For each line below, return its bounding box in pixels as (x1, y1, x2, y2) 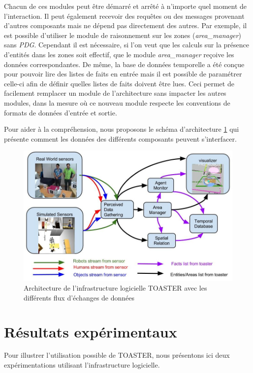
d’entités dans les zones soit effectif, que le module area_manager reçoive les (4, 49, 234, 59)
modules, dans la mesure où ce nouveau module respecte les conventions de (4, 97, 230, 108)
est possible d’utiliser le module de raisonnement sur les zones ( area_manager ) (4, 30, 241, 40)
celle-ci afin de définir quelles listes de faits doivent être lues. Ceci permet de (4, 78, 234, 88)
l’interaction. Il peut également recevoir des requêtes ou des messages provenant (4, 10, 245, 21)
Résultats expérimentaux (4, 321, 177, 341)
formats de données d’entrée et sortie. (4, 107, 117, 117)
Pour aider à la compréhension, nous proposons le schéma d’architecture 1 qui (4, 124, 239, 134)
